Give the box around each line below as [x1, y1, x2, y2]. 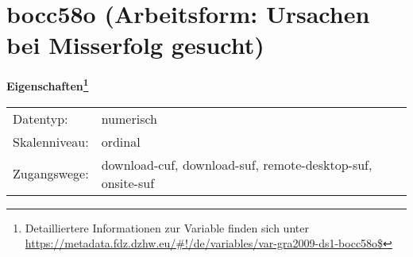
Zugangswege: [13, 164, 89, 183]
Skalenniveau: [13, 132, 89, 151]
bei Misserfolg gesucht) [6, 29, 264, 61]
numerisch [101, 109, 157, 128]
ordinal [101, 132, 141, 151]
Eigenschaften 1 [6, 75, 89, 94]
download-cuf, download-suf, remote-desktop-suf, [101, 155, 372, 174]
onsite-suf [101, 173, 155, 192]
